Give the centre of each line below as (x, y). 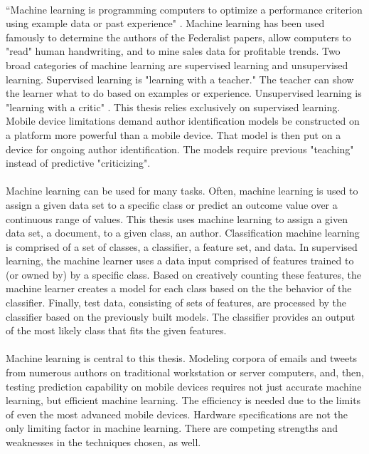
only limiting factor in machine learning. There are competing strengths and (172, 428)
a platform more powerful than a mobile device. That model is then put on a (173, 134)
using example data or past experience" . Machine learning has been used (165, 23)
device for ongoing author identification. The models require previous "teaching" (180, 149)
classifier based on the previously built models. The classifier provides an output (181, 316)
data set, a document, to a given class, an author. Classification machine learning (183, 233)
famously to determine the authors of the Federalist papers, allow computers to (178, 37)
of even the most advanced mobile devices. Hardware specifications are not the (177, 414)
